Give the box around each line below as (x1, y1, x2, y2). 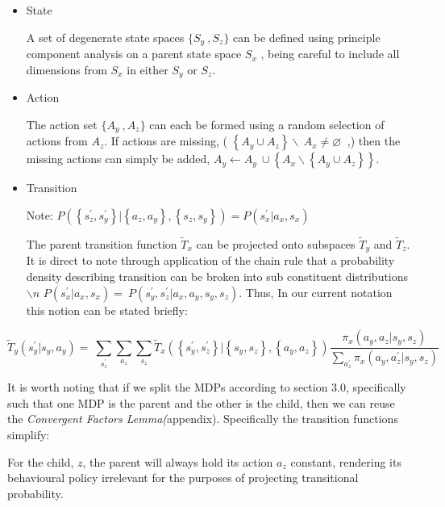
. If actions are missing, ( (104, 132, 227, 149)
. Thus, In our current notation (239, 283, 393, 300)
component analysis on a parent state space (26, 45, 242, 62)
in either (127, 61, 168, 78)
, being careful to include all (260, 45, 400, 62)
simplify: (7, 426, 50, 443)
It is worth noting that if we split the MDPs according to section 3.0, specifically (7, 379, 406, 396)
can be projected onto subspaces (196, 235, 356, 252)
